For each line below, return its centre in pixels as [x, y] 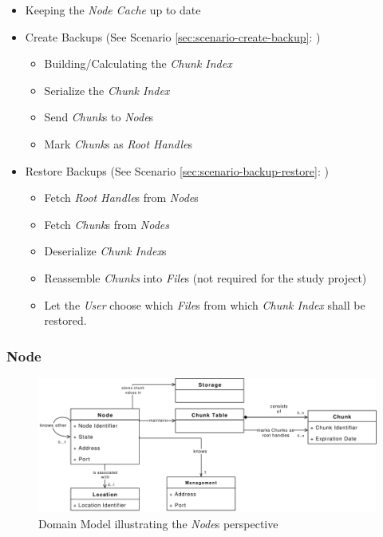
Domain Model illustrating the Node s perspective [158, 523]
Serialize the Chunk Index [107, 90]
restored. [65, 320]
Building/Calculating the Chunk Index [138, 63]
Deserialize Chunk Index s [105, 251]
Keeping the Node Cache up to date [113, 10]
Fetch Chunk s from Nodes [107, 224]
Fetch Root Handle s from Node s [121, 197]
